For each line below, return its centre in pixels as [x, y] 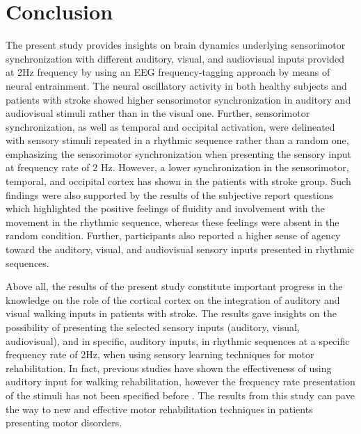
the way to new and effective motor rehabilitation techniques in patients [159, 409]
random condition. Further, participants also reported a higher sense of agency [173, 235]
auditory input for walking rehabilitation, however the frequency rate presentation [180, 381]
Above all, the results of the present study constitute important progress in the [174, 286]
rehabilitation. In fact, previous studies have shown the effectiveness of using [169, 368]
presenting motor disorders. [64, 423]
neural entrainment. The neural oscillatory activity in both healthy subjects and [176, 85]
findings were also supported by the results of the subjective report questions [169, 194]
